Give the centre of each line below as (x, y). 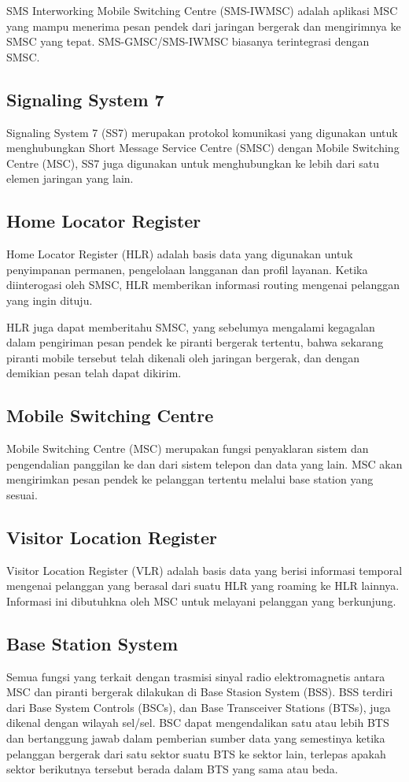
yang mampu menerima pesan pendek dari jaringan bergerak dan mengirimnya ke (204, 26)
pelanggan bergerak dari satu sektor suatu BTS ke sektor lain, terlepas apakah (196, 753)
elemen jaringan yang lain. (70, 178)
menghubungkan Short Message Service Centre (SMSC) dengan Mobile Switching (203, 148)
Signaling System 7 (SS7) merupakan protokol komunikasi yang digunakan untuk (202, 132)
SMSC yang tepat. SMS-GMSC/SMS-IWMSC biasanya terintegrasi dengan (188, 41)
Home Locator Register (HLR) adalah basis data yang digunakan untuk (180, 254)
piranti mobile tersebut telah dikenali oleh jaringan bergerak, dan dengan (183, 357)
